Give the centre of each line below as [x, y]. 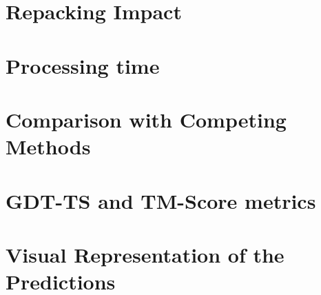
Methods [48, 146]
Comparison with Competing [146, 119]
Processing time [83, 65]
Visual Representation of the [145, 254]
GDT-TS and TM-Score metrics [161, 200]
